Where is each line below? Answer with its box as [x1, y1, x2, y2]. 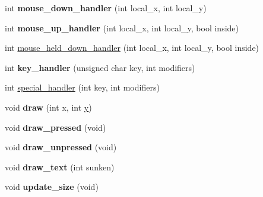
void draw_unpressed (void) [5, 141, 117, 153]
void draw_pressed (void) [5, 121, 106, 133]
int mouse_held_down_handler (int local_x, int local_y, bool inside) [5, 41, 259, 54]
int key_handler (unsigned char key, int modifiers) [5, 61, 195, 73]
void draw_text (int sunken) [5, 160, 115, 173]
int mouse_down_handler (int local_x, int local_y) [5, 2, 207, 14]
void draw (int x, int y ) [5, 101, 92, 113]
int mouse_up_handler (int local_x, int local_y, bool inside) [5, 21, 239, 34]
